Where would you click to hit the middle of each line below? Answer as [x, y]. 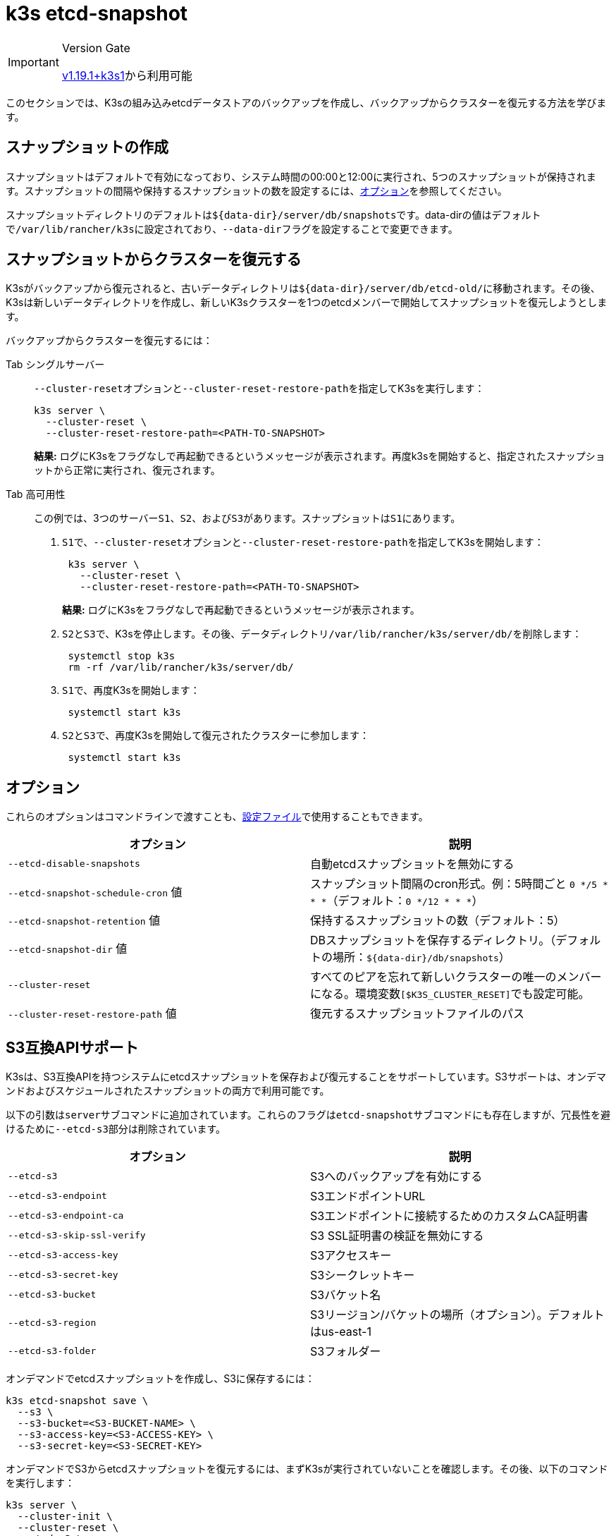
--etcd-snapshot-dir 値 [68, 949]
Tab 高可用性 [36, 494]
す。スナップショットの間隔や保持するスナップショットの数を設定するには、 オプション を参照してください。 [257, 190]
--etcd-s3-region [52, 1322]
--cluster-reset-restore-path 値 [92, 1014]
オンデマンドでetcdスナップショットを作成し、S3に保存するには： [160, 1379]
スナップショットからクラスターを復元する [154, 260]
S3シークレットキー [363, 1275]
